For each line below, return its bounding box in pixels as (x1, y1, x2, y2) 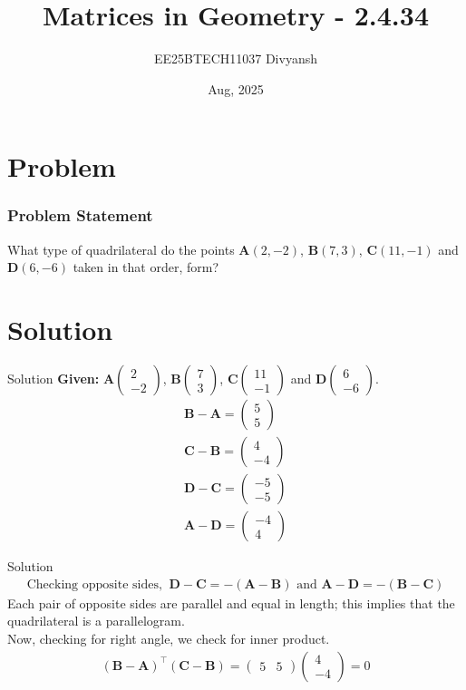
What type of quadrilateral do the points (7, 239, 235, 258)
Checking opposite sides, (26, 578, 162, 591)
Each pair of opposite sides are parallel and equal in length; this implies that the (7, 593, 455, 612)
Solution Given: (7, 369, 100, 388)
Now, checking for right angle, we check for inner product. (7, 628, 330, 647)
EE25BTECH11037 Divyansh (154, 49, 317, 68)
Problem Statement (7, 204, 153, 227)
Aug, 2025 (208, 79, 264, 98)
